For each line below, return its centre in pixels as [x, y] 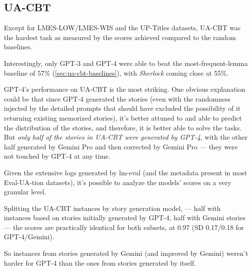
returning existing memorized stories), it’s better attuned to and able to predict [123, 117]
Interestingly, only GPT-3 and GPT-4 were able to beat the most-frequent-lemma [126, 63]
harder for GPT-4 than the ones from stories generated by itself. [100, 262]
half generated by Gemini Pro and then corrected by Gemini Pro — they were [121, 146]
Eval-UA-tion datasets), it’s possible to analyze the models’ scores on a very [118, 182]
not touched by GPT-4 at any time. [57, 156]
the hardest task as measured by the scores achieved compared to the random [120, 37]
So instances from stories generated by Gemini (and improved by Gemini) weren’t [126, 253]
